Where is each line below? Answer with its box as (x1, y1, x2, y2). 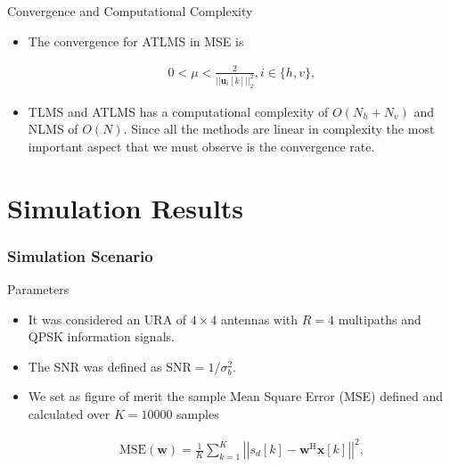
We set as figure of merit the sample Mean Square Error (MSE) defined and (28, 387, 444, 406)
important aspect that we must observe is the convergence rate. (28, 136, 375, 155)
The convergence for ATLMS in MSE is (28, 31, 244, 50)
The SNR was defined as (28, 356, 162, 375)
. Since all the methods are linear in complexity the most (123, 119, 435, 138)
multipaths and (338, 309, 421, 328)
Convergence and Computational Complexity (7, 2, 253, 20)
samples (176, 404, 219, 422)
